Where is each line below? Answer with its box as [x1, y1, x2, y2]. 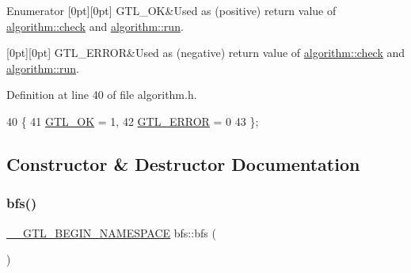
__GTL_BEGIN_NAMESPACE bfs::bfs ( [6, 224, 216, 241]
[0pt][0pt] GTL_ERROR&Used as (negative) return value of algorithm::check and [6, 44, 405, 61]
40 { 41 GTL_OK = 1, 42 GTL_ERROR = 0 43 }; [6, 112, 259, 129]
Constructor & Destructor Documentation [6, 151, 360, 176]
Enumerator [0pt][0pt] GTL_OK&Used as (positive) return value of [6, 2, 337, 18]
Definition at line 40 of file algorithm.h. [6, 86, 197, 103]
